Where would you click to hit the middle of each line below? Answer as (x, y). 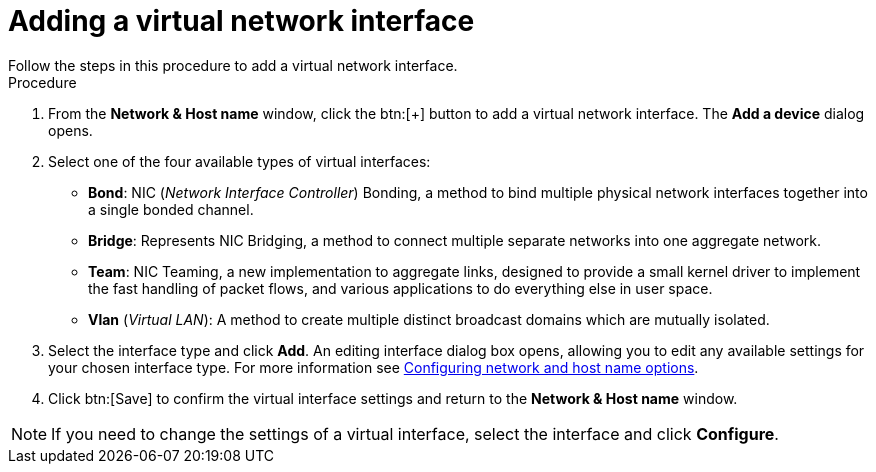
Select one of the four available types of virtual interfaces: (239, 161)
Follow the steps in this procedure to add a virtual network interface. (233, 65)
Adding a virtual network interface (241, 21)
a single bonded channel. (171, 209)
